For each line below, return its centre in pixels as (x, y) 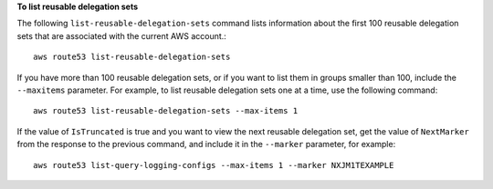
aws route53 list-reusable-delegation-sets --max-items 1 (166, 111)
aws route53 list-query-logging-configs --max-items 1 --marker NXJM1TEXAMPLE (214, 165)
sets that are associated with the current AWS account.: (122, 35)
